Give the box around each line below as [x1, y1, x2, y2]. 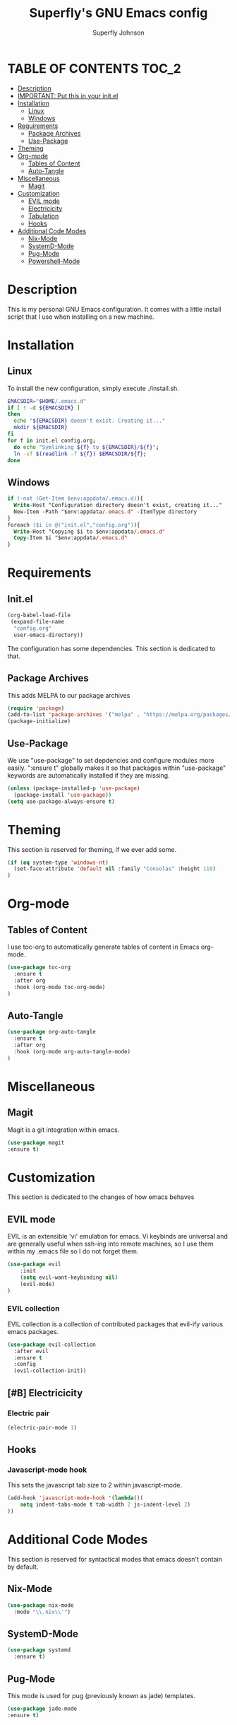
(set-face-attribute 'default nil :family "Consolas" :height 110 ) [13, 865, 217, 872]
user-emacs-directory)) [13, 631, 83, 638]
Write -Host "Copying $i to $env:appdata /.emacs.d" [13, 528, 166, 535]
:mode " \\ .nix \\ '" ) [13, 1608, 71, 1615]
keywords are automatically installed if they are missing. [7, 771, 171, 779]
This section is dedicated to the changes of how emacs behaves [7, 1193, 195, 1201]
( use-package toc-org [7, 964, 71, 971]
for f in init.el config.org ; [7, 437, 97, 444]
